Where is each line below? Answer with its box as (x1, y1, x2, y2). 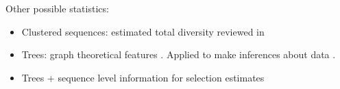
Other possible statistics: (5, 1, 109, 15)
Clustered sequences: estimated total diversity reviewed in (21, 24, 265, 38)
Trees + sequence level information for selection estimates (21, 70, 265, 84)
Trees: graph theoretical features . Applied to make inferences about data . (21, 47, 336, 62)
